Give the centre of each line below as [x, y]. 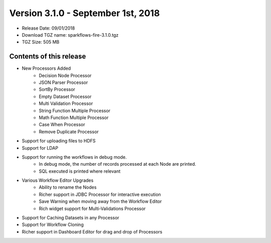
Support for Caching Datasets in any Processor [71, 218]
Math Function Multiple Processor [74, 117]
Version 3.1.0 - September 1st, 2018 [85, 13]
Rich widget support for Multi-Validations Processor [92, 208]
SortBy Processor [57, 89]
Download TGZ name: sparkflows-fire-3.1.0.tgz [70, 35]
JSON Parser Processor [63, 82]
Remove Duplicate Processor [69, 132]
